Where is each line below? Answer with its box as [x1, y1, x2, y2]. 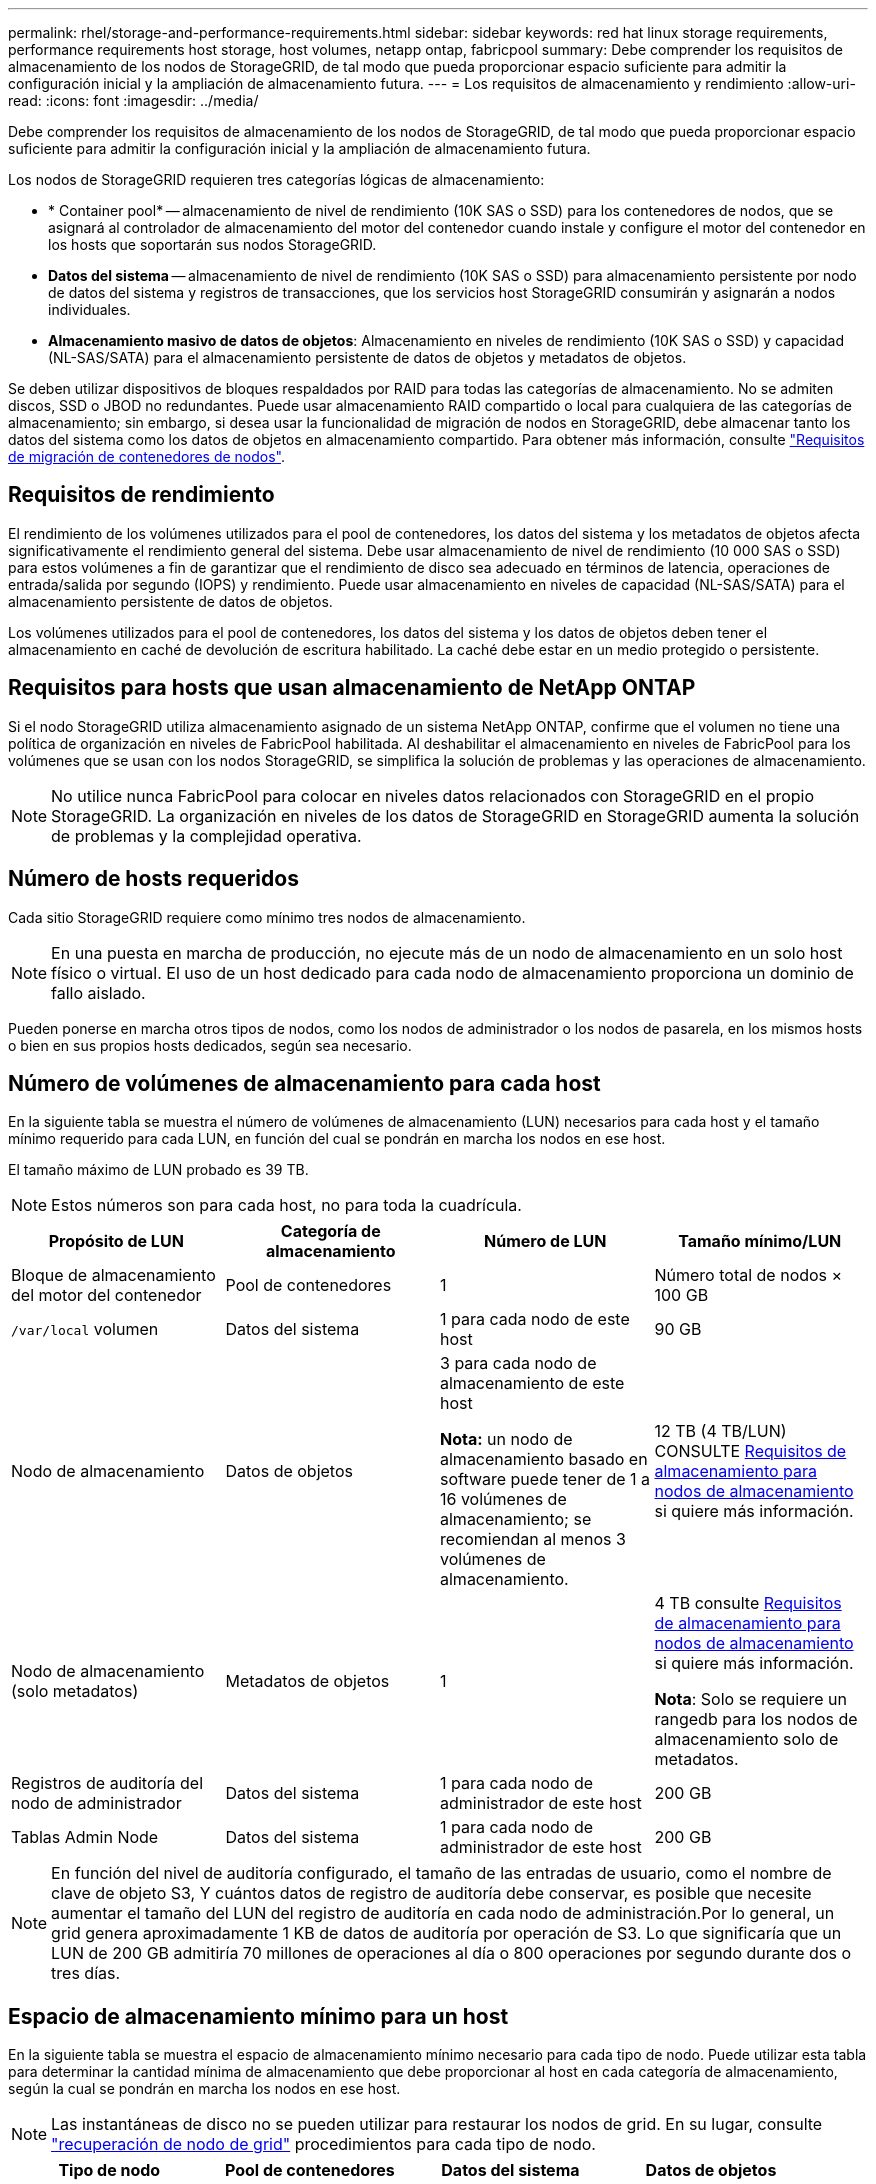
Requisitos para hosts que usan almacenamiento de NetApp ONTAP [8, 675, 696, 701]
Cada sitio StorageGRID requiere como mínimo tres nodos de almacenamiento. [8, 908, 526, 926]
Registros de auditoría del [11, 1773, 204, 1794]
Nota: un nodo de [440, 1429, 573, 1450]
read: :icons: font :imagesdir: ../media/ [8, 92, 259, 109]
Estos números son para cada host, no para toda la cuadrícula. [51, 1195, 522, 1216]
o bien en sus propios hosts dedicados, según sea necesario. [8, 1036, 412, 1054]
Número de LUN [484, 1231, 607, 1252]
